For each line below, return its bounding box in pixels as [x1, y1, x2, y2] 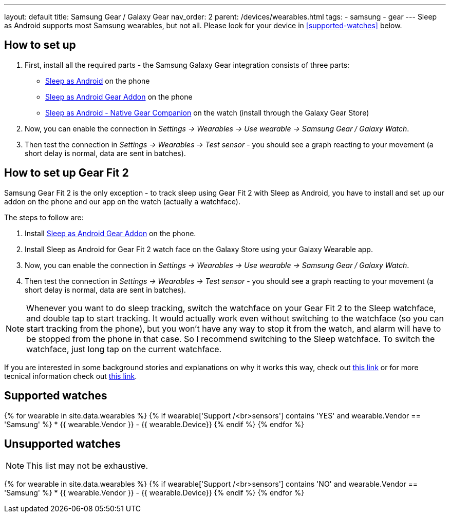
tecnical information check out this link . [4, 371, 137, 380]
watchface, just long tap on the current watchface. [26, 343, 222, 354]
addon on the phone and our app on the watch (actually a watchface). [4, 197, 240, 206]
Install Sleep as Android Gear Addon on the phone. [25, 228, 196, 238]
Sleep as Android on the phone [45, 76, 150, 85]
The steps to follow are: [4, 213, 84, 222]
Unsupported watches [4, 437, 121, 450]
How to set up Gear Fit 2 [4, 166, 129, 180]
